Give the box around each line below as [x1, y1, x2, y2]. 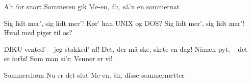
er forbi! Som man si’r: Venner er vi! [4, 53, 113, 63]
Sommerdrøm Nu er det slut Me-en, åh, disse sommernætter [4, 69, 185, 80]
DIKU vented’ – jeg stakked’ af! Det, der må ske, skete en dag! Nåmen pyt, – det [4, 43, 248, 54]
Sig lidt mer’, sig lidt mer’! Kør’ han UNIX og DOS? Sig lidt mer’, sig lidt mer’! [4, 18, 245, 28]
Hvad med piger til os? [4, 27, 72, 38]
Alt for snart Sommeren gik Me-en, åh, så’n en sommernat [4, 1, 180, 11]
